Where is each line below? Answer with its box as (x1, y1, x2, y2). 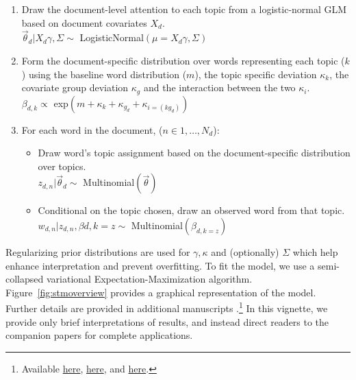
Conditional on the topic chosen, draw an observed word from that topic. (38, 203, 345, 217)
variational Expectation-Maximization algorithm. (46, 272, 253, 286)
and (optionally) (211, 245, 279, 259)
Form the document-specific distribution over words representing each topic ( (21, 54, 345, 67)
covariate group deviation (21, 80, 129, 95)
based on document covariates (21, 15, 147, 29)
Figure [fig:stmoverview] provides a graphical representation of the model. (5, 285, 316, 299)
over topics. (38, 158, 86, 173)
